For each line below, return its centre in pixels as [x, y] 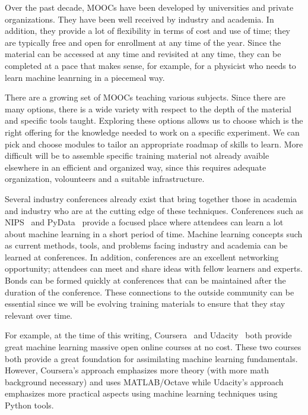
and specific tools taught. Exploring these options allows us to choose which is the [154, 120]
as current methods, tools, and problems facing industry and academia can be [146, 245]
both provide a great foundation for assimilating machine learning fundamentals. [151, 358]
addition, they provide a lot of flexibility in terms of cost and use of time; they [147, 31]
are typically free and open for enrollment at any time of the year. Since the [143, 42]
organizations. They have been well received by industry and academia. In [139, 19]
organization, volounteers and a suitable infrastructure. [105, 179]
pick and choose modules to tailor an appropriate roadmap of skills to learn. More [154, 144]
